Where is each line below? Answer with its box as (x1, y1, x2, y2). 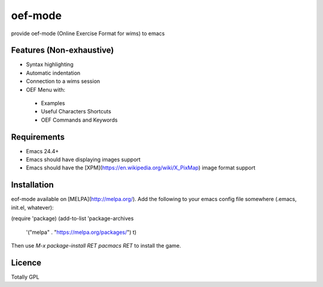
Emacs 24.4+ (26, 147, 59, 155)
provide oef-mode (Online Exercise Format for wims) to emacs (11, 30, 165, 37)
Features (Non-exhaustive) (11, 45, 114, 55)
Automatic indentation (26, 69, 81, 76)
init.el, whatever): (11, 203, 54, 211)
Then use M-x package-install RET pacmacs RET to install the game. (11, 242, 182, 249)
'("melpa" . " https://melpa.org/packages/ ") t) (26, 229, 137, 236)
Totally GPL (11, 273, 39, 280)
